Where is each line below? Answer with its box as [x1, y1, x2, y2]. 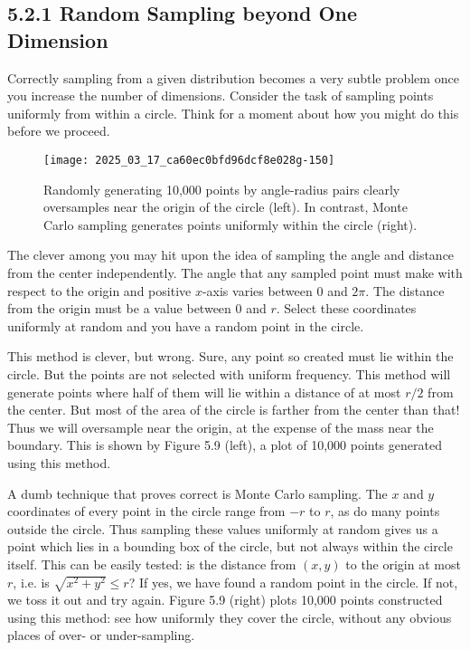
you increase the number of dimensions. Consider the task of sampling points [7, 86, 434, 105]
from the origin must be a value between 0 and [7, 299, 267, 318]
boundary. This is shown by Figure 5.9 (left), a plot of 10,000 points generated [7, 435, 442, 454]
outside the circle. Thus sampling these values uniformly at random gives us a [7, 519, 438, 538]
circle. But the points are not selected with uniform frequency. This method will [7, 364, 451, 383]
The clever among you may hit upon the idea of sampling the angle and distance [7, 245, 455, 264]
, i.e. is [13, 572, 50, 591]
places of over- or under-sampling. [7, 626, 195, 645]
